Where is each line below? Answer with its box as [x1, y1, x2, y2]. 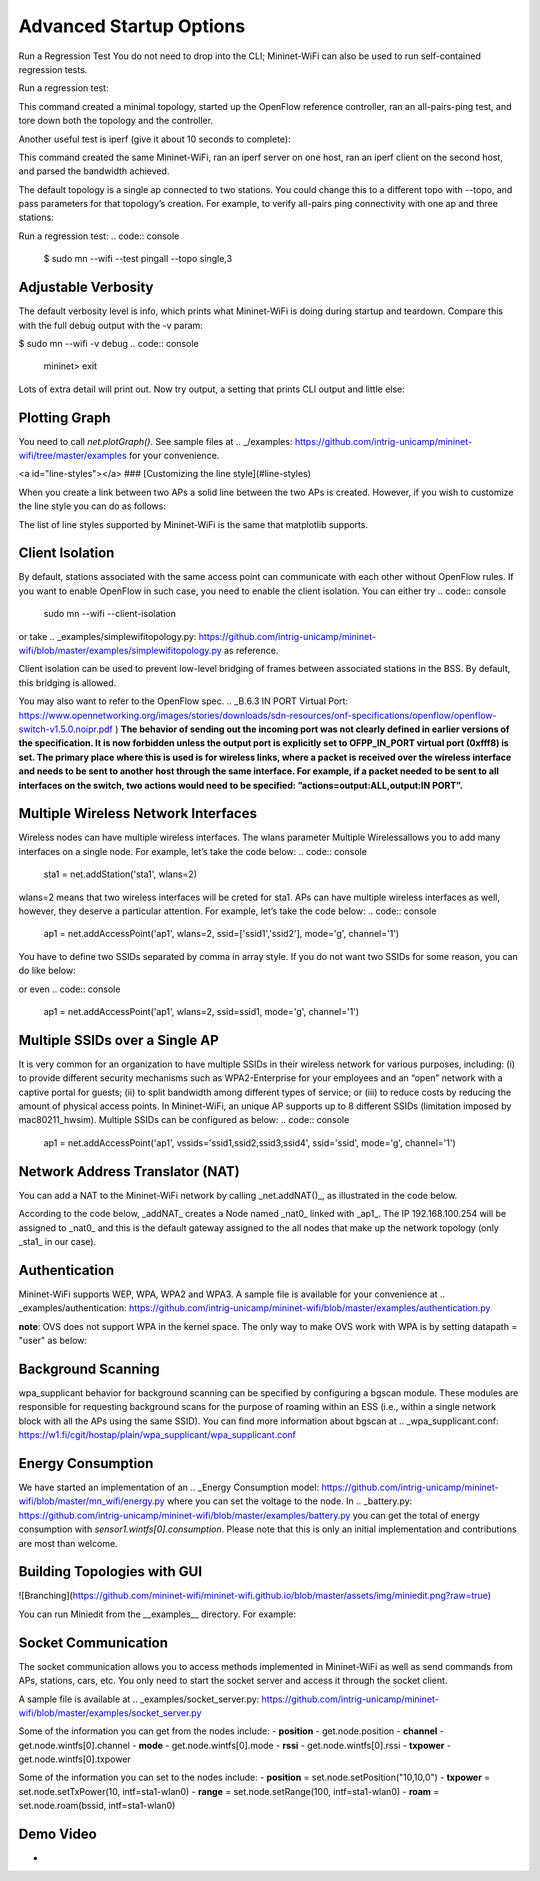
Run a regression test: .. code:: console [18, 230, 180, 242]
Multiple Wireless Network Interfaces [18, 805, 257, 822]
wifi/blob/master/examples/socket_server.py [18, 1706, 202, 1719]
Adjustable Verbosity [18, 279, 154, 296]
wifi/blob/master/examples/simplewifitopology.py [18, 645, 222, 657]
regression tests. [18, 63, 88, 75]
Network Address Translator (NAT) [18, 1163, 240, 1180]
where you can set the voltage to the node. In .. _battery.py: [166, 1495, 413, 1507]
